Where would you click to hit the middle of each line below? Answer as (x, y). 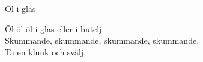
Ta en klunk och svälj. (46, 52)
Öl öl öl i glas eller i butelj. (55, 28)
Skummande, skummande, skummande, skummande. (102, 40)
